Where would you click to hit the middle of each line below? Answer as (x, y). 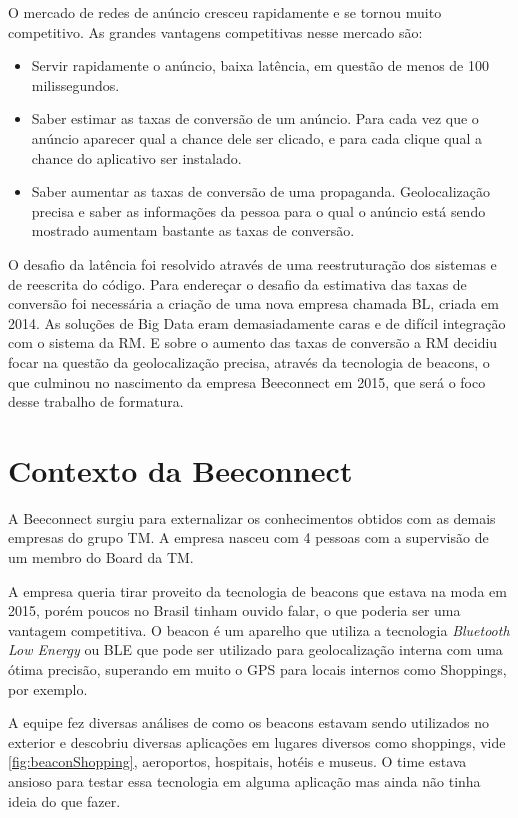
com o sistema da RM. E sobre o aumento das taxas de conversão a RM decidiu (253, 342)
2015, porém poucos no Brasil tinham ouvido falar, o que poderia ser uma (234, 610)
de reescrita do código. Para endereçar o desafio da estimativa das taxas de (237, 283)
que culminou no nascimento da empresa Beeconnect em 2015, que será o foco (247, 381)
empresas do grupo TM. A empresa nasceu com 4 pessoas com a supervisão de (248, 537)
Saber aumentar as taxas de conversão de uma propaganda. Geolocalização (260, 191)
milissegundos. (75, 84)
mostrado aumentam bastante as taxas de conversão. (193, 230)
